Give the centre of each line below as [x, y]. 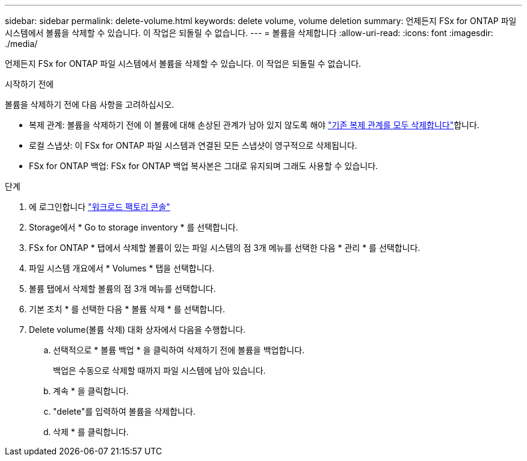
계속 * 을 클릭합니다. [91, 391]
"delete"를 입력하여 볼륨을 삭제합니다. [124, 411]
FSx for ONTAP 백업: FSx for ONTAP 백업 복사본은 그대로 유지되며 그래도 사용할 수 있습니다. [204, 166]
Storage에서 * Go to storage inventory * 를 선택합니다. [134, 227]
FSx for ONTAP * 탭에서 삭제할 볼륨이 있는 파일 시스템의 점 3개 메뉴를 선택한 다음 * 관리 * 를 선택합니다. [225, 248]
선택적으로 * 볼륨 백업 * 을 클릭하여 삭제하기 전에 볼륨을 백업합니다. [179, 350]
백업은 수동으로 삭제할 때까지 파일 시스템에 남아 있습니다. [159, 370]
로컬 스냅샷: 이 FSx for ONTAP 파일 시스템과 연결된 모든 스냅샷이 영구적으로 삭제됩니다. [193, 145]
